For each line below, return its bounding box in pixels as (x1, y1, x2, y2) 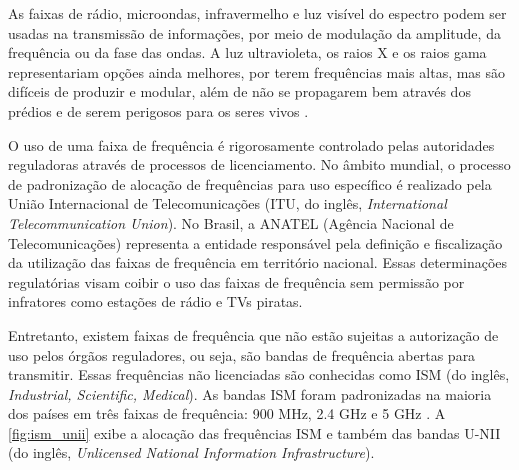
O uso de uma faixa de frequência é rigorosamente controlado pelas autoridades (8, 134, 495, 155)
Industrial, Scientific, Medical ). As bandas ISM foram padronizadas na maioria (8, 383, 492, 404)
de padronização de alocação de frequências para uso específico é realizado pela (8, 173, 492, 194)
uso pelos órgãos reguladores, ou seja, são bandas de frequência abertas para (8, 344, 476, 365)
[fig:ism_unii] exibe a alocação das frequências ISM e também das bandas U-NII (8, 422, 501, 443)
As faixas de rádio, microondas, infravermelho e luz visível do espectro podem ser (8, 3, 507, 23)
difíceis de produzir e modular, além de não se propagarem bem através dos (8, 81, 471, 102)
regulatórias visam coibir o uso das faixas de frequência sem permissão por (8, 271, 465, 292)
